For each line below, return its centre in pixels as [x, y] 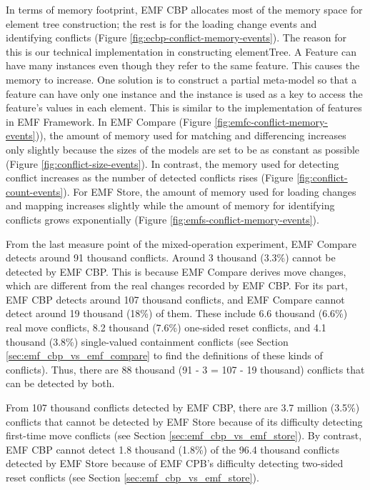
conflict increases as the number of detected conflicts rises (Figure [150, 177]
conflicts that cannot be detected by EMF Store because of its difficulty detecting [184, 421]
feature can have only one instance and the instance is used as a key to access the [184, 93]
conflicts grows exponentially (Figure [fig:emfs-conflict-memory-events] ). [162, 219]
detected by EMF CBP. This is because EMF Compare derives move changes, [176, 271]
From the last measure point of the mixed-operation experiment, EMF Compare [181, 243]
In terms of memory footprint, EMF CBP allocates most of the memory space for [184, 9]
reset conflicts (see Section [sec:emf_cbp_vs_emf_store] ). [132, 477]
